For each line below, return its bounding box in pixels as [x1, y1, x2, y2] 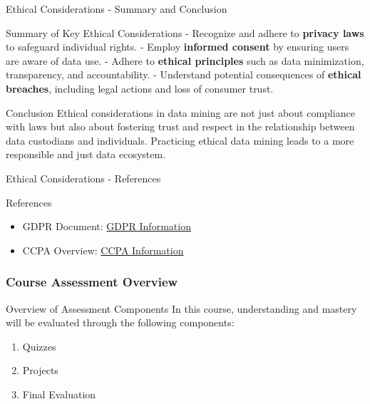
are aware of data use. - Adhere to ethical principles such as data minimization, [6, 53, 364, 68]
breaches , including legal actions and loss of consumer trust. [6, 81, 274, 95]
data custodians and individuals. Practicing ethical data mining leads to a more [6, 133, 354, 147]
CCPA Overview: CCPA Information [22, 242, 184, 257]
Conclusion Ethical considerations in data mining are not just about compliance [6, 105, 355, 120]
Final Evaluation [22, 386, 96, 401]
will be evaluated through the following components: [6, 315, 235, 330]
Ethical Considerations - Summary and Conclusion [6, 1, 227, 16]
